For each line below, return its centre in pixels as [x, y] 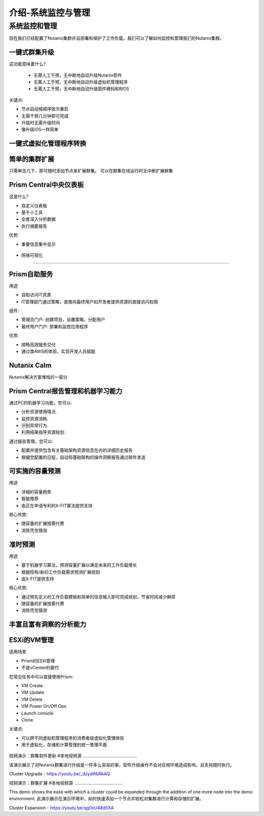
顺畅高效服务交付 [38, 344]
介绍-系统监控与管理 [50, 13]
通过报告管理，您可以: [31, 441]
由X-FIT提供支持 [38, 578]
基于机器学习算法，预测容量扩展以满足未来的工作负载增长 [79, 565]
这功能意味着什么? [27, 64]
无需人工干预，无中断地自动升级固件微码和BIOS [81, 89]
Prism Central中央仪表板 [46, 185]
